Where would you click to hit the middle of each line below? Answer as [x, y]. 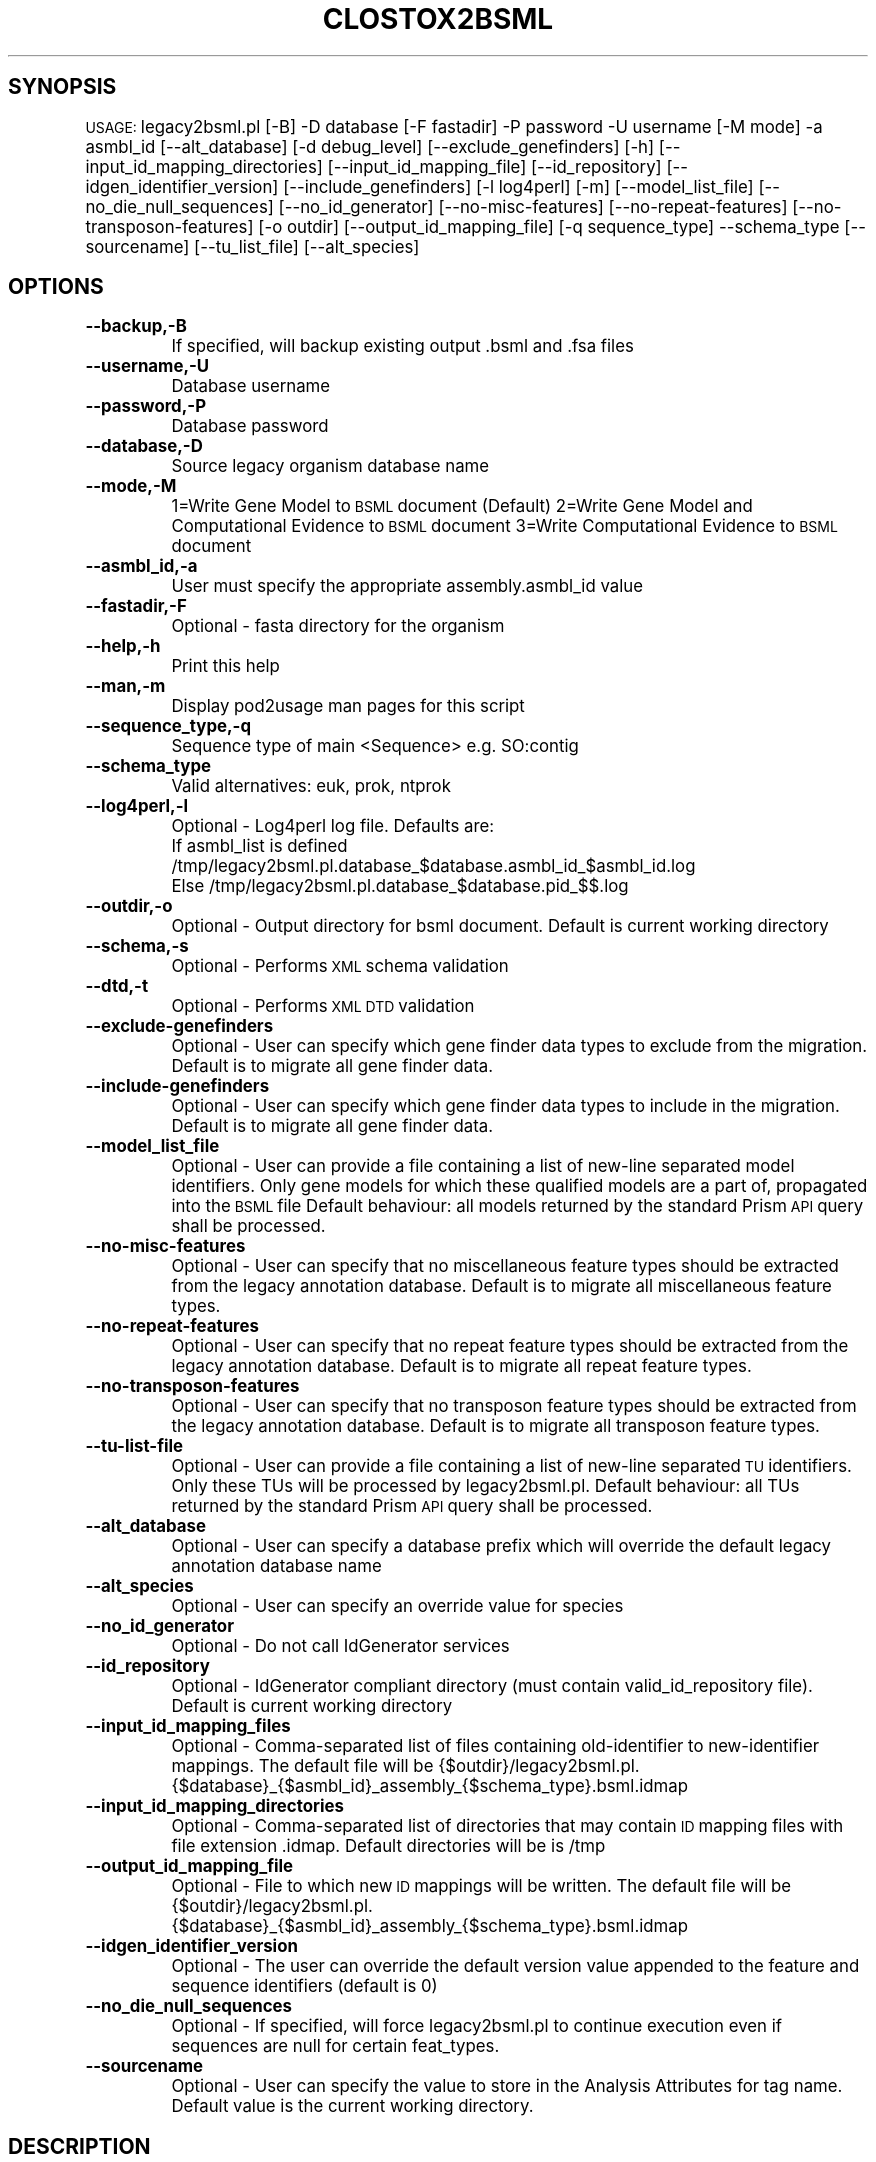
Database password [250, 426]
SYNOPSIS [62, 87]
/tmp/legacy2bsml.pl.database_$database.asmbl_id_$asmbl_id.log [433, 866]
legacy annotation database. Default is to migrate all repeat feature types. [461, 1366]
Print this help [225, 666]
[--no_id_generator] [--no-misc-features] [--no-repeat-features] [533, 206]
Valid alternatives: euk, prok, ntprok [311, 786]
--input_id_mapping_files [188, 1726]
